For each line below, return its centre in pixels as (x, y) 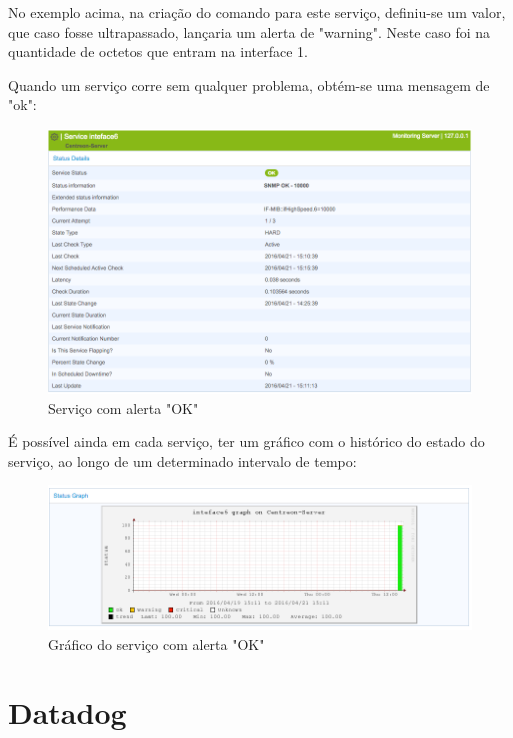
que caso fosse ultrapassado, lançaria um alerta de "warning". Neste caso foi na (249, 31)
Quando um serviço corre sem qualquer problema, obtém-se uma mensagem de (249, 84)
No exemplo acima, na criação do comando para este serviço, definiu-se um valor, (257, 12)
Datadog (67, 712)
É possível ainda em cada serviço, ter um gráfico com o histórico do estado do (246, 441)
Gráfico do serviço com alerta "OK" (156, 643)
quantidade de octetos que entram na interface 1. (158, 51)
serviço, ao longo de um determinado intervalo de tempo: (182, 460)
